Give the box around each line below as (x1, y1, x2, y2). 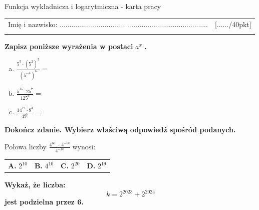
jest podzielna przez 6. (5, 196, 84, 207)
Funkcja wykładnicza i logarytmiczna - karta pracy (5, 1, 161, 11)
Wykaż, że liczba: (5, 179, 66, 190)
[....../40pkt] (214, 19, 251, 30)
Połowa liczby (5, 141, 47, 151)
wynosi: (72, 141, 96, 151)
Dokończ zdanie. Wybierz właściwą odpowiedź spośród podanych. (5, 124, 236, 134)
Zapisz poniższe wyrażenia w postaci (5, 41, 133, 51)
